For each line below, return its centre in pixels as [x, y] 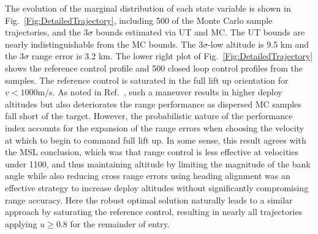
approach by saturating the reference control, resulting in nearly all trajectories [154, 212]
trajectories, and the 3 [47, 32]
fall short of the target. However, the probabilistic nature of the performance [149, 116]
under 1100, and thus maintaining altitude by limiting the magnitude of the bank [158, 163]
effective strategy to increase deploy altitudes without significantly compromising [157, 187]
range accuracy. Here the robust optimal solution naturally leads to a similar [149, 199]
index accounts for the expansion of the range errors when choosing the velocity [155, 127]
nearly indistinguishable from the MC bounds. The [100, 44]
